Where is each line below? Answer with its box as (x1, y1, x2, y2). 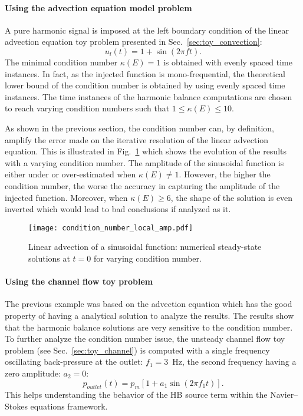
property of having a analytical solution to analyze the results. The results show (5, 309, 294, 321)
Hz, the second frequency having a (172, 355, 297, 368)
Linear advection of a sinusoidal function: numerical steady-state (28, 240, 262, 253)
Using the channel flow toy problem (5, 275, 153, 288)
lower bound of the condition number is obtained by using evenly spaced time (5, 79, 285, 91)
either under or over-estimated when (5, 168, 136, 180)
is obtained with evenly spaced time (163, 55, 292, 68)
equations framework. (30, 400, 108, 412)
